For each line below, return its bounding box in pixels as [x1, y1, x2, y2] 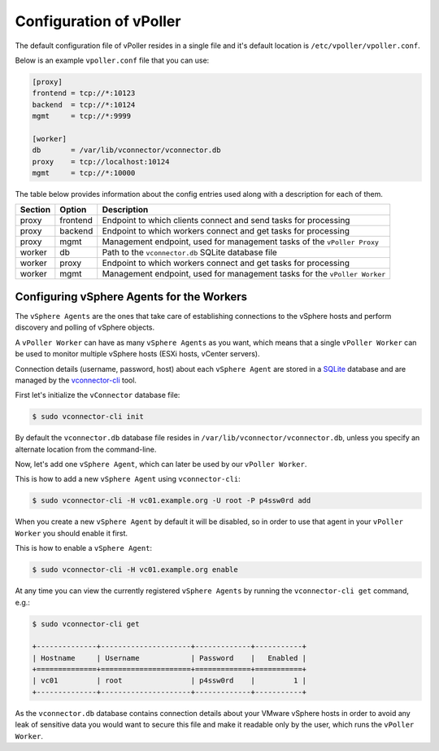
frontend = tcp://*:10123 [32, 89, 136, 98]
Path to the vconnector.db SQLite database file [102, 247, 278, 258]
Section [20, 204, 51, 216]
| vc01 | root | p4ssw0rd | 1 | [32, 676, 307, 685]
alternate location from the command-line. [15, 444, 157, 454]
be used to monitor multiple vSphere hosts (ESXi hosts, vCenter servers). [15, 349, 260, 359]
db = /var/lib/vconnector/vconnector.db [32, 146, 221, 155]
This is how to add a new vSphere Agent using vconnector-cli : [15, 474, 241, 484]
